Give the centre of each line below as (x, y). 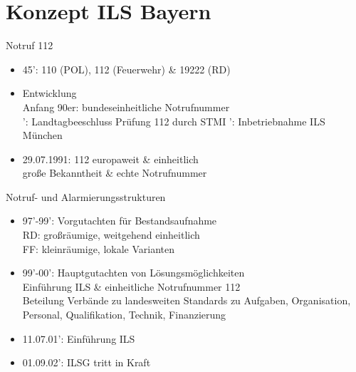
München (42, 135)
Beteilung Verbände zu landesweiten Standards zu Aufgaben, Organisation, (187, 300)
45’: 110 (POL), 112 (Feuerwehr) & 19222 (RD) (126, 69)
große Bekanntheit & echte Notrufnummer (115, 173)
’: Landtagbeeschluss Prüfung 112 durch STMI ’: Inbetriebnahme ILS (174, 121)
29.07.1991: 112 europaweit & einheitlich (110, 159)
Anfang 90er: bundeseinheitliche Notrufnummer (126, 107)
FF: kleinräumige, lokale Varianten (99, 248)
